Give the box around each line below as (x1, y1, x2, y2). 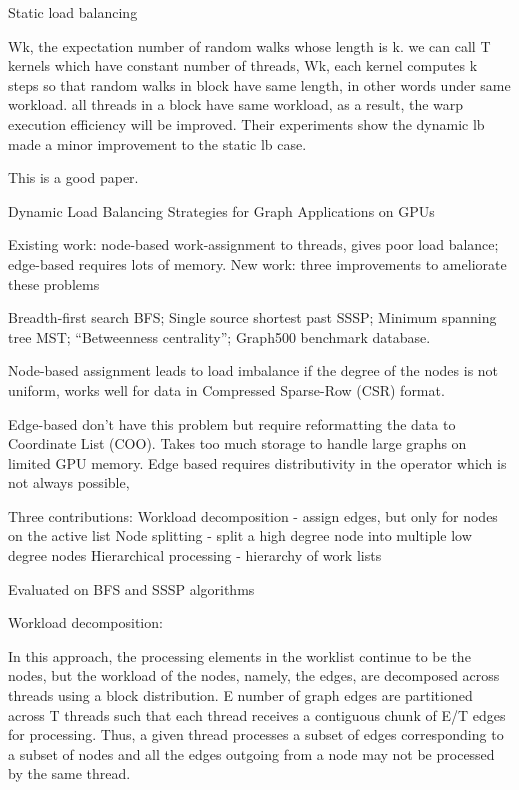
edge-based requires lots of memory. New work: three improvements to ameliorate (8, 253, 507, 274)
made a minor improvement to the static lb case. (8, 133, 307, 154)
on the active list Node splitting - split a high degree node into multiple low (8, 525, 472, 546)
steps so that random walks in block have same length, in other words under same (8, 74, 511, 95)
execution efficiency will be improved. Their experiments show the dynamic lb (8, 113, 485, 134)
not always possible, (8, 472, 130, 493)
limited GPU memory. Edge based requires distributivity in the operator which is (8, 452, 507, 473)
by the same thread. (8, 763, 131, 784)
